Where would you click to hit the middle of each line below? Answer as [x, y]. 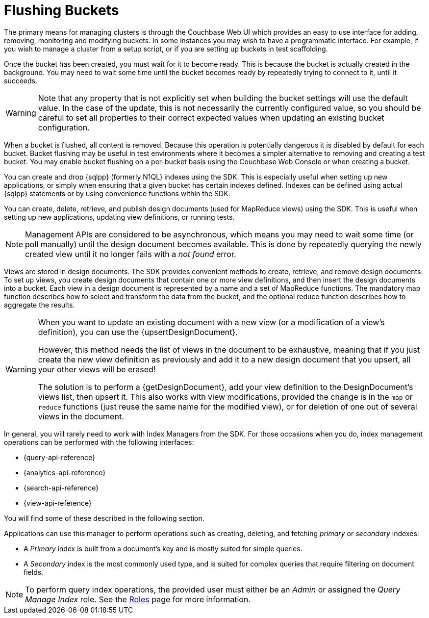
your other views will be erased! [97, 369]
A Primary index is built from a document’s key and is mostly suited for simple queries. [163, 548]
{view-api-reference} [58, 503]
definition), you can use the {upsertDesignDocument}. [138, 332]
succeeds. [21, 80]
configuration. [64, 127]
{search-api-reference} [61, 488]
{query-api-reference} [59, 457]
